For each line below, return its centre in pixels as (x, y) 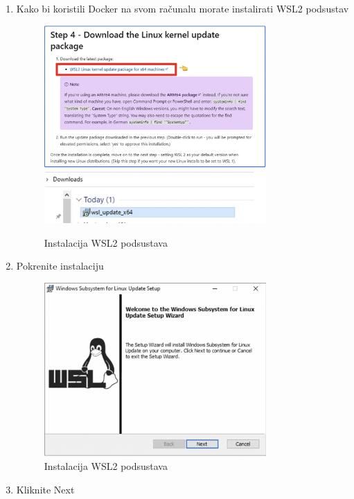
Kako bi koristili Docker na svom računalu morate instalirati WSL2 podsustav (183, 8)
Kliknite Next (45, 489)
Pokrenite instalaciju (60, 266)
